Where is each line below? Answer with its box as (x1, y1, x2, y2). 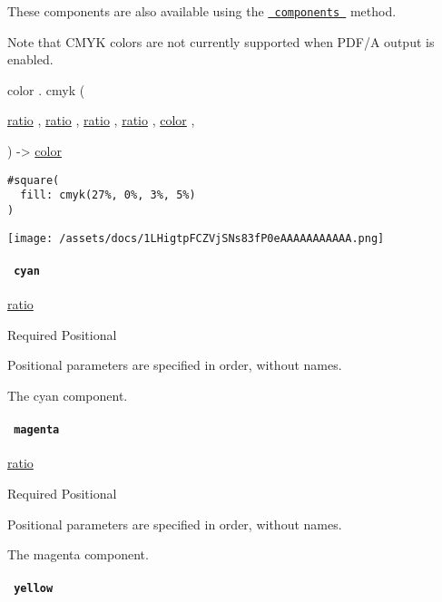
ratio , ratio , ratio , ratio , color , (7, 111, 195, 130)
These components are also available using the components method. (7, 2, 397, 20)
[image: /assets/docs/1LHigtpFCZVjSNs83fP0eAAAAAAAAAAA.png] (7, 231, 385, 245)
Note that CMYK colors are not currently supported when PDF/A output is (7, 32, 435, 51)
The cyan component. (7, 385, 128, 404)
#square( (7, 173, 60, 187)
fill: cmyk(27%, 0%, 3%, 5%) (20, 189, 196, 202)
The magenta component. (7, 545, 149, 564)
